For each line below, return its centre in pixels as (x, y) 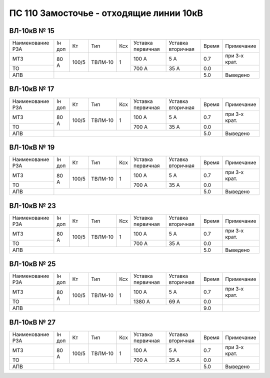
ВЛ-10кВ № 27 (32, 322)
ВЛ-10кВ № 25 (32, 264)
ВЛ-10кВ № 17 (32, 89)
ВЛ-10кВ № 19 (32, 147)
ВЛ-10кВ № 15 (32, 31)
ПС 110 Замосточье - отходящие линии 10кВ (106, 13)
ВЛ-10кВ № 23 (32, 206)
